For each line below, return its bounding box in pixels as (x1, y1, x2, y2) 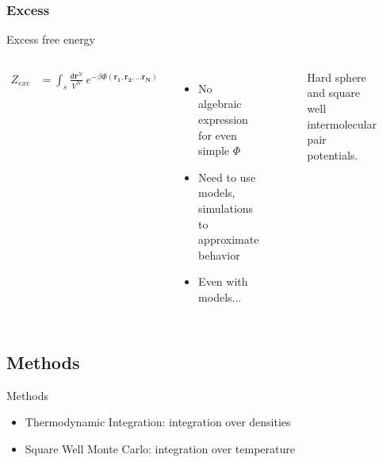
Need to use (198, 168, 256, 185)
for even (198, 126, 237, 143)
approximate (198, 231, 259, 248)
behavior (198, 246, 240, 263)
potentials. (307, 146, 358, 163)
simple (198, 142, 230, 159)
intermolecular (307, 115, 377, 132)
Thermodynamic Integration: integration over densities (25, 414, 291, 430)
